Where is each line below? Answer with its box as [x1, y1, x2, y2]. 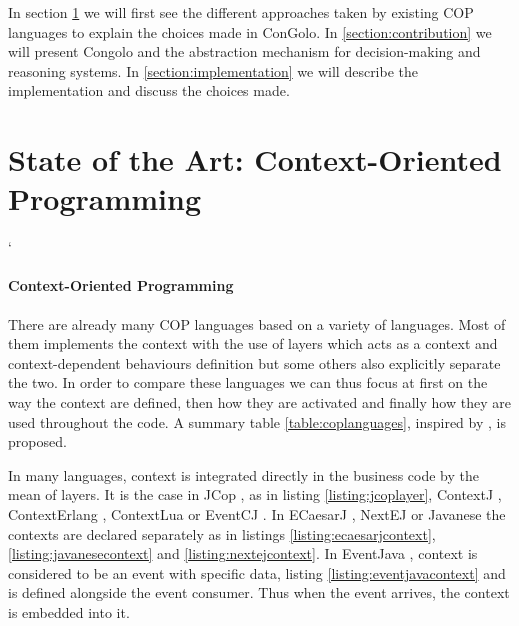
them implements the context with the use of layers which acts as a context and [8, 333, 498, 354]
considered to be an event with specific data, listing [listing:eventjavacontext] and [8, 562, 506, 583]
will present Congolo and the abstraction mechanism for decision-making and [8, 41, 481, 62]
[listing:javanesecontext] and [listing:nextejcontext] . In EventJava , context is [8, 543, 478, 564]
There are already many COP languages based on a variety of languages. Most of [8, 313, 506, 334]
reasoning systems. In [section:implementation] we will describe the [8, 60, 419, 81]
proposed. [8, 431, 67, 452]
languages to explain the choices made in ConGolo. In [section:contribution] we [8, 21, 492, 42]
